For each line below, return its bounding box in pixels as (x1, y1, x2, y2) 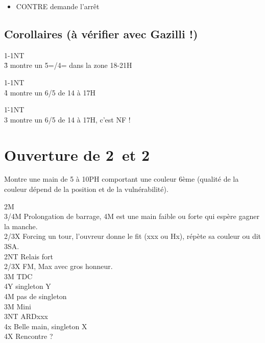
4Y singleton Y (4, 281, 51, 291)
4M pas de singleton (4, 291, 67, 302)
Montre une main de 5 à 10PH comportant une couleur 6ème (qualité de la (4, 174, 239, 184)
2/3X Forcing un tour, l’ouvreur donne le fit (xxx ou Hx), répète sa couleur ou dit (4, 231, 261, 241)
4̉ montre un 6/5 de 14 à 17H (4, 87, 95, 97)
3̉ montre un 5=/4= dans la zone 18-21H (4, 60, 132, 70)
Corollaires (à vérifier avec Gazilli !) (4, 26, 198, 41)
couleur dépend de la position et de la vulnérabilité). (4, 184, 168, 194)
